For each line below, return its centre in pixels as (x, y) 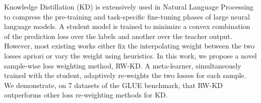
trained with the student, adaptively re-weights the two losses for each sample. (125, 75)
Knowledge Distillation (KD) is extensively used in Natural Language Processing (129, 6)
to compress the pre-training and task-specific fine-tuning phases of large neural (127, 16)
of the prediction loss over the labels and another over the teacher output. (118, 36)
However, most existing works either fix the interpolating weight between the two (129, 46)
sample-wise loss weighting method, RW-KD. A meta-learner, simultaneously (123, 65)
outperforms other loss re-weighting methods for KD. (86, 95)
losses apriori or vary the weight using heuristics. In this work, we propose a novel (130, 55)
